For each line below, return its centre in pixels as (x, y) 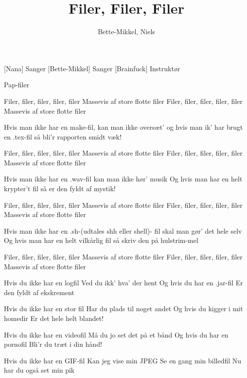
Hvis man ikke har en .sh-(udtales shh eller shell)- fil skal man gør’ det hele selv (123, 230)
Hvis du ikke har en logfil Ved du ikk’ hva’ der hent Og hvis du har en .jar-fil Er (123, 283)
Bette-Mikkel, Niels (126, 31)
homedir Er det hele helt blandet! (54, 318)
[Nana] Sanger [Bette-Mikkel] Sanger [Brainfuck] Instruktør (92, 68)
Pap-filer (17, 85)
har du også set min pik (39, 370)
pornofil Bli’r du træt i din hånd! (53, 344)
